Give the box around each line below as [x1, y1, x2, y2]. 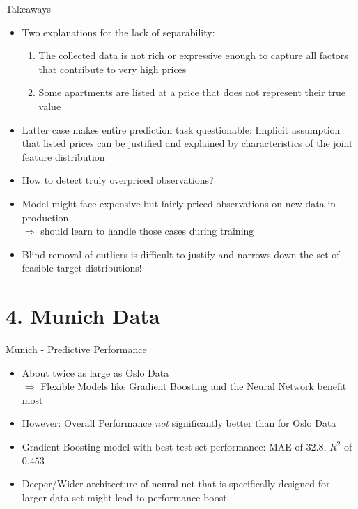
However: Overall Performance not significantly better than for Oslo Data [22, 416, 336, 430]
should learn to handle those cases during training [40, 224, 254, 238]
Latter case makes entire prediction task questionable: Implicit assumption [22, 122, 341, 136]
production [22, 210, 69, 224]
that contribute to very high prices [38, 61, 187, 76]
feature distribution [22, 149, 105, 164]
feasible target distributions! [22, 260, 142, 275]
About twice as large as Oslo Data [22, 365, 169, 379]
